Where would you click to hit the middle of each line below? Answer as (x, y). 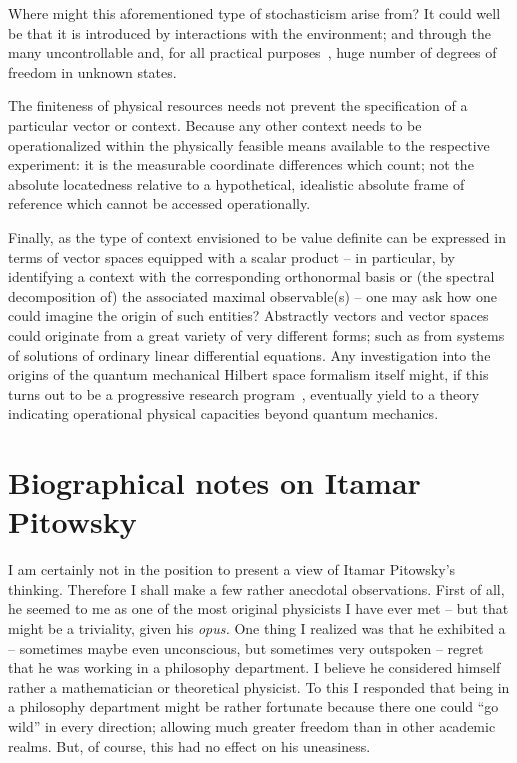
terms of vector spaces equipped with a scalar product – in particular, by (231, 256)
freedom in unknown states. (92, 71)
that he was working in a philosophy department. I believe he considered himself (254, 667)
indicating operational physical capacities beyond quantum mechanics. (223, 413)
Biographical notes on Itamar (214, 482)
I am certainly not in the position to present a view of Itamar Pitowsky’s (232, 569)
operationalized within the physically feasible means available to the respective (249, 144)
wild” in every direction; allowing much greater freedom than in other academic (252, 725)
